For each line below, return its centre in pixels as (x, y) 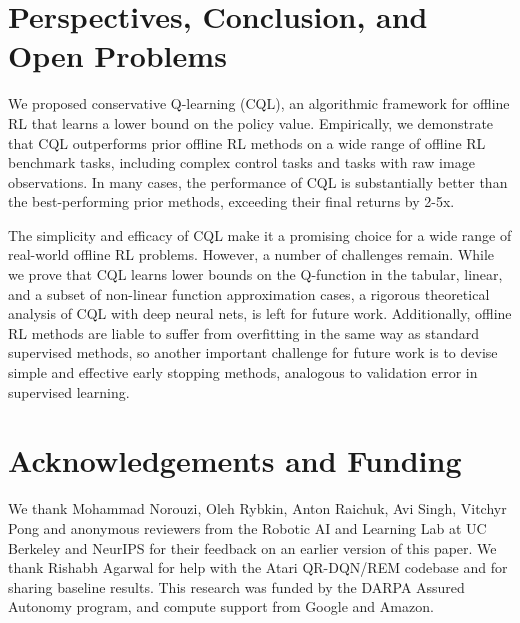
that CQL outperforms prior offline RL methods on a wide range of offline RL (247, 142)
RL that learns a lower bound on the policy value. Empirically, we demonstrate (251, 122)
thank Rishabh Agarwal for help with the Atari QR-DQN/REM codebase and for (258, 567)
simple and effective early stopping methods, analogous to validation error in (243, 372)
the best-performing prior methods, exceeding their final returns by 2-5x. (231, 201)
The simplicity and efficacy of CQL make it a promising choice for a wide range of (260, 234)
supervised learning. (69, 391)
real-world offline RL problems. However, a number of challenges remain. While (251, 254)
